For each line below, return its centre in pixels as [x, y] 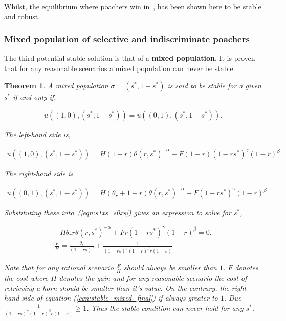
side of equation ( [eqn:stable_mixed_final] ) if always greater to [120, 298]
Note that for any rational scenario [59, 268]
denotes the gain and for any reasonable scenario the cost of [153, 278]
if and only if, [35, 96]
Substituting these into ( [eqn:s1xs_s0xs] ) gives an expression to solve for [118, 212]
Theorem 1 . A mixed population [56, 85]
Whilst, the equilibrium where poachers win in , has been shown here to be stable [133, 6]
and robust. [22, 16]
